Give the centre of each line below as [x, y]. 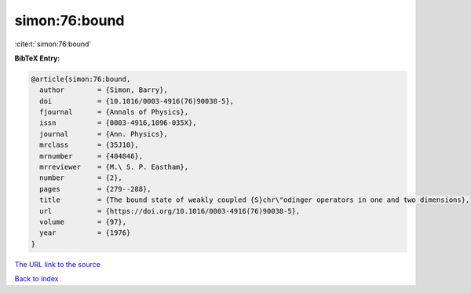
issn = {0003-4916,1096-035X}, [118, 123]
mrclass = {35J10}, [89, 145]
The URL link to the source [58, 264]
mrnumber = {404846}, [91, 156]
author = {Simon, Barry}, [104, 90]
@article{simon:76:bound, [81, 79]
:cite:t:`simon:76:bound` [53, 44]
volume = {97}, [83, 222]
